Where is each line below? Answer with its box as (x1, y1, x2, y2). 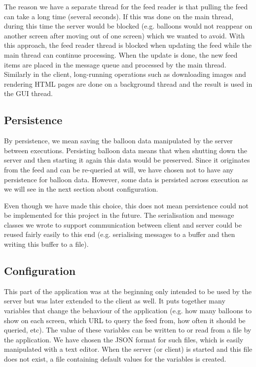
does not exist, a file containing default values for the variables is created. (4, 354, 226, 364)
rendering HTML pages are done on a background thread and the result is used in (4, 78, 253, 89)
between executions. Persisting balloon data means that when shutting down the (4, 145, 247, 155)
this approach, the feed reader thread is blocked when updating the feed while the (4, 40, 252, 50)
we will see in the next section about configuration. (4, 184, 158, 194)
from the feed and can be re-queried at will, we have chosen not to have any (4, 164, 234, 174)
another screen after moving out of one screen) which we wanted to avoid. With (4, 30, 245, 40)
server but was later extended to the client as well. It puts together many (4, 296, 225, 306)
